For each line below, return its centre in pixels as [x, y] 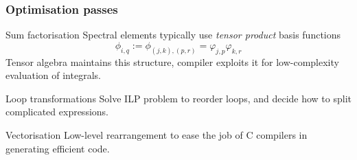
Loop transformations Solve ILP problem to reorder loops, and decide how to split [178, 98]
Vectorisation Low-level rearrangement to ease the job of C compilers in [157, 135]
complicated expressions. [57, 112]
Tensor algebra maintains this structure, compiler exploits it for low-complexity [172, 61]
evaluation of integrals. [53, 75]
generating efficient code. [58, 148]
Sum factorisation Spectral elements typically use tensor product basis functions [173, 35]
